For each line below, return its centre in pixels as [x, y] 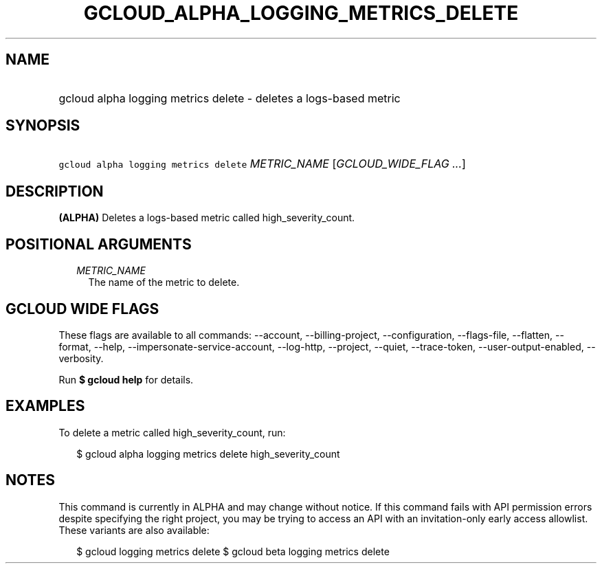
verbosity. [81, 358]
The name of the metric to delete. [164, 282]
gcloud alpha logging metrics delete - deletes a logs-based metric [230, 98]
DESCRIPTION [55, 191]
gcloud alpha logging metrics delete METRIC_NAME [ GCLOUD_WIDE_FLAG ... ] [262, 164]
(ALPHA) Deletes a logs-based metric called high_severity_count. [207, 218]
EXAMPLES [45, 406]
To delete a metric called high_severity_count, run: [172, 432]
